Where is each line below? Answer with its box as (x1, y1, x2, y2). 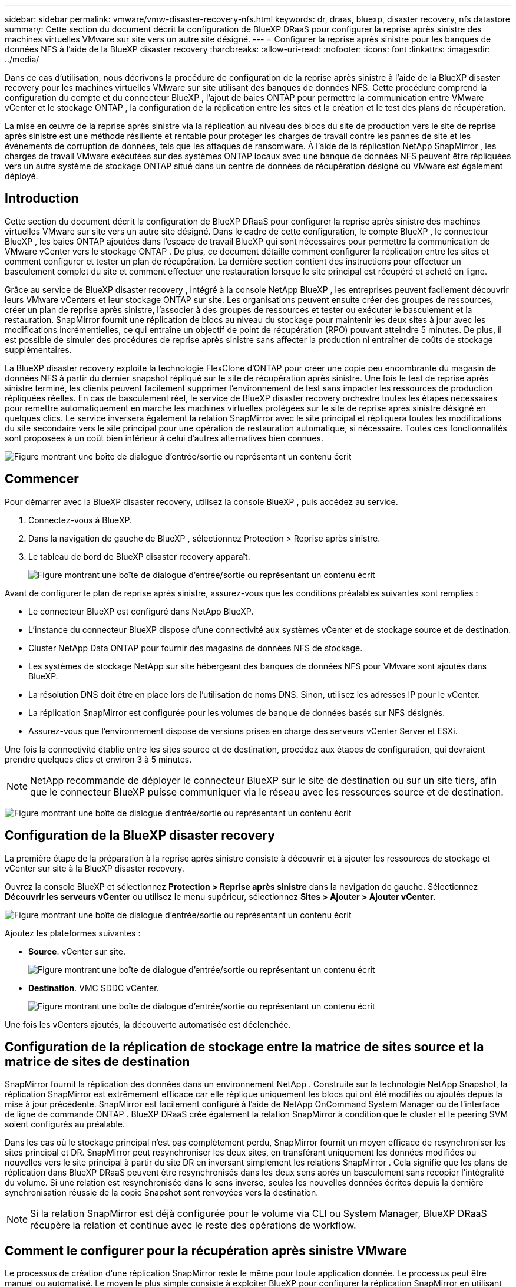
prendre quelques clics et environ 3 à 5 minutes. (5, 754, 192, 764)
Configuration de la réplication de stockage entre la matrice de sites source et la (5, 1039, 484, 1054)
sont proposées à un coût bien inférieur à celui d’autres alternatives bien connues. (5, 433, 323, 443)
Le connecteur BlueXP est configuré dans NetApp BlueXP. (28, 606, 254, 616)
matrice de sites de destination (5, 1054, 190, 1069)
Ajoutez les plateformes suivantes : (5, 928, 141, 938)
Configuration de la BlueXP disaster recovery (5, 828, 275, 843)
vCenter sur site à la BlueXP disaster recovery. (5, 863, 184, 873)
